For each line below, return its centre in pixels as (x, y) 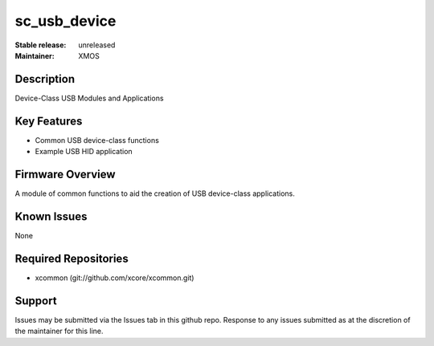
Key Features (49, 121)
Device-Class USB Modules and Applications (89, 98)
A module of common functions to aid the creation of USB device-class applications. (155, 193)
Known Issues (51, 216)
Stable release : (41, 45)
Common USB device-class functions (97, 140)
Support (36, 301)
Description (45, 79)
